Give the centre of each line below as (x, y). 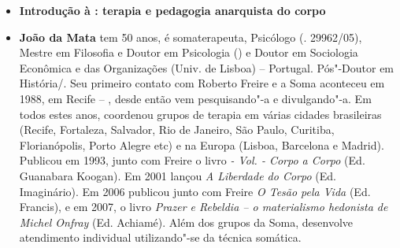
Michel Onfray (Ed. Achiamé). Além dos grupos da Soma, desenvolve (186, 222)
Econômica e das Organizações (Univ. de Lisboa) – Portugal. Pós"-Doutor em (207, 67)
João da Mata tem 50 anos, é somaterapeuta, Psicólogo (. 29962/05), (191, 37)
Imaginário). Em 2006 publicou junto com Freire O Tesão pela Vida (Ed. (195, 191)
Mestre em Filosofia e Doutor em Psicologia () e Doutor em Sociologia (189, 52)
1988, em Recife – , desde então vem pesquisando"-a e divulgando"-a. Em (195, 98)
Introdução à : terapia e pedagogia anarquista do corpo (172, 10)
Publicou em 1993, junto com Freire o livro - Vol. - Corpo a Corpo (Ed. (192, 160)
